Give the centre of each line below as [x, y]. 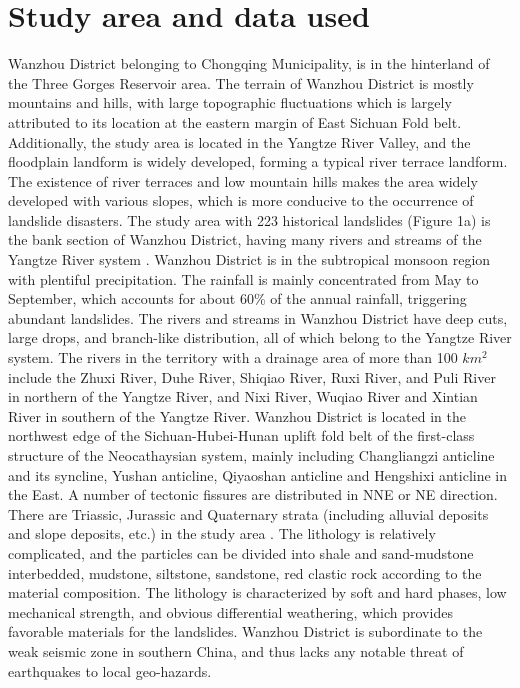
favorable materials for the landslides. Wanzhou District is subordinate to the [245, 631]
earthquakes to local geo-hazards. [110, 670]
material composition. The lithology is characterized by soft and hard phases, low [257, 592]
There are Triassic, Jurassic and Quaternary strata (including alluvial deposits [248, 513]
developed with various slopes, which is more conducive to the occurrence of [241, 200]
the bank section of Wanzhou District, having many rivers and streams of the [245, 239]
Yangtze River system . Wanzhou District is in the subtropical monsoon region [249, 259]
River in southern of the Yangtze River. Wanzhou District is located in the [237, 415]
